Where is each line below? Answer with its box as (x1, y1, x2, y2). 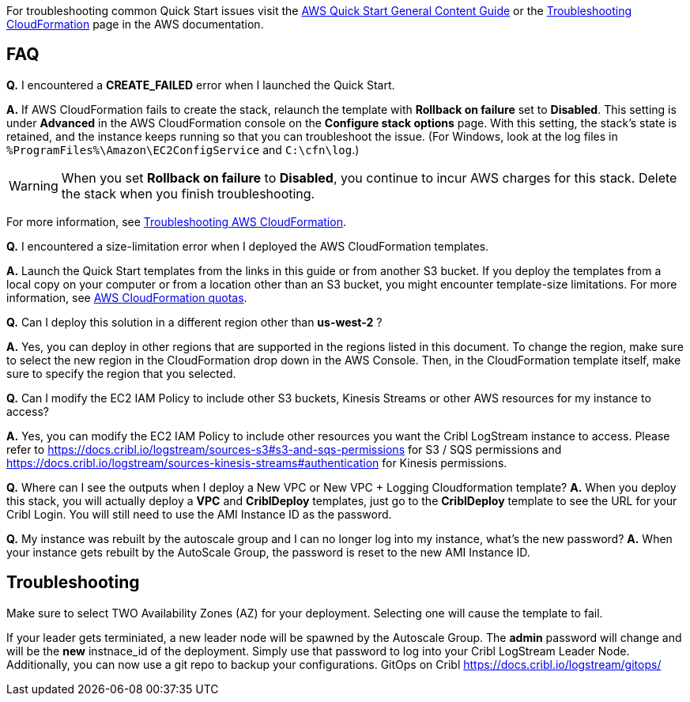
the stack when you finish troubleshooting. (61, 185, 315, 202)
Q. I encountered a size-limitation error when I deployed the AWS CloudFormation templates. (6, 239, 489, 253)
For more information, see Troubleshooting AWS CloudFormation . (6, 214, 346, 228)
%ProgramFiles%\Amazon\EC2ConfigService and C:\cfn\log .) (6, 142, 360, 157)
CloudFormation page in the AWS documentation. (6, 17, 264, 31)
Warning (9, 177, 58, 194)
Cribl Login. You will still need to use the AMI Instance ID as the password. (6, 507, 392, 521)
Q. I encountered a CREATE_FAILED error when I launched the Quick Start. (6, 77, 395, 92)
